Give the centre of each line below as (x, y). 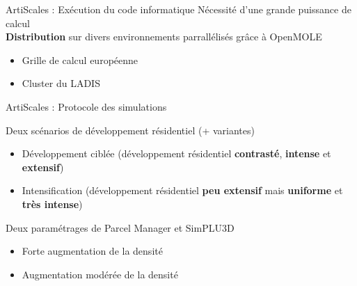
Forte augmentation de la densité (92, 251)
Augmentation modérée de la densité (100, 274)
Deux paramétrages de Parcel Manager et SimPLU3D (120, 227)
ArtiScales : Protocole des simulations (86, 106)
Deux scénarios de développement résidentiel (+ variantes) (130, 130)
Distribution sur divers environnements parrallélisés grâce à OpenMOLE (164, 37)
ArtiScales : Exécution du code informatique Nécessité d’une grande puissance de (178, 9)
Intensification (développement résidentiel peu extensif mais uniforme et (182, 190)
